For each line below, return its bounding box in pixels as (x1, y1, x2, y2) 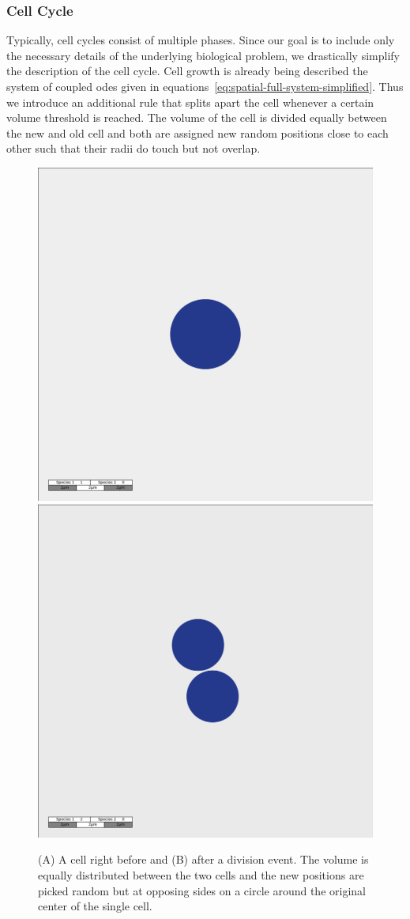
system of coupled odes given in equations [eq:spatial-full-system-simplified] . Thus (6, 78, 404, 94)
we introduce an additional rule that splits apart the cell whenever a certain (6, 93, 374, 110)
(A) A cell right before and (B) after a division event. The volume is (38, 851, 369, 868)
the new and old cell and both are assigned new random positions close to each (6, 124, 389, 141)
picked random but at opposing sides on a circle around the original (38, 882, 366, 898)
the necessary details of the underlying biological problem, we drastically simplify (6, 47, 400, 63)
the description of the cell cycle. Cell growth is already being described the (6, 62, 368, 79)
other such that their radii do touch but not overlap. (6, 140, 261, 157)
